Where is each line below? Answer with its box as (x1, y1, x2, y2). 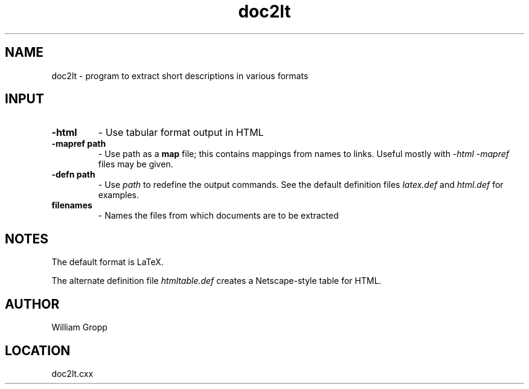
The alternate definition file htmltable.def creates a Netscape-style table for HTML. (51, 275, 382, 286)
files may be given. (98, 159, 173, 170)
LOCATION (5, 342, 71, 358)
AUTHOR (5, 296, 60, 312)
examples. (98, 190, 139, 201)
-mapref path (51, 138, 106, 149)
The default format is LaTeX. (51, 257, 164, 268)
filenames (51, 200, 92, 211)
